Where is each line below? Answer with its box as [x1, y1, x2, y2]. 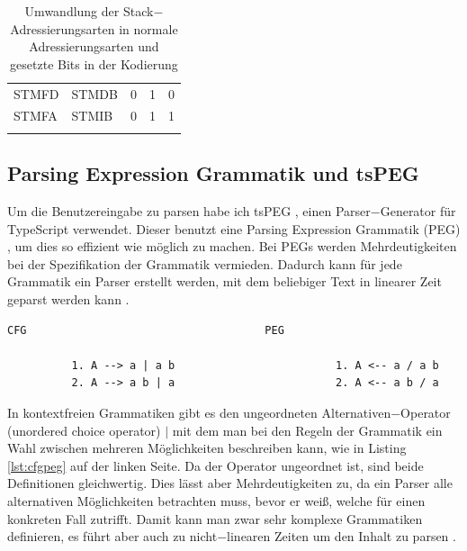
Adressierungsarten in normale [10, 19, 178, 38]
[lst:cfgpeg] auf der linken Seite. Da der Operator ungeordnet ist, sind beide [7, 456, 424, 474]
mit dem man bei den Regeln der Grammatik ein [172, 420, 443, 439]
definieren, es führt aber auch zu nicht [7, 527, 218, 546]
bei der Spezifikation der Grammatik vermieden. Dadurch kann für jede [7, 254, 402, 273]
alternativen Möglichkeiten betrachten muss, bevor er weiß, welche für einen [7, 491, 426, 510]
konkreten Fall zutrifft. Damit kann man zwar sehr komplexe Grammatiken [7, 509, 423, 528]
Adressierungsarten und [29, 37, 159, 56]
